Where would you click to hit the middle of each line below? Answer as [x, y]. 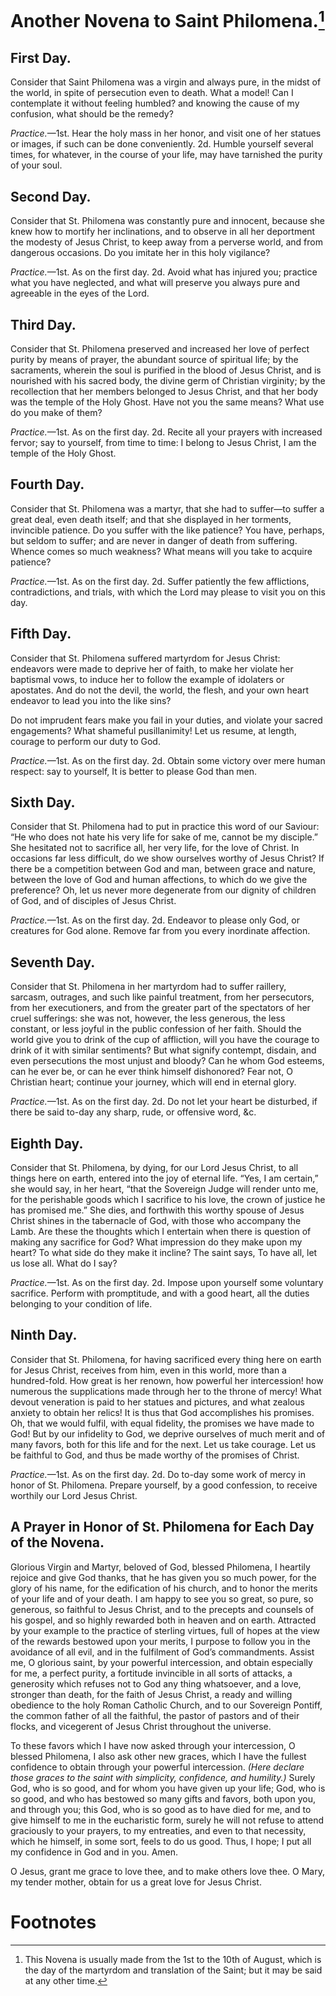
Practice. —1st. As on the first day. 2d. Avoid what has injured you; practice [164, 272]
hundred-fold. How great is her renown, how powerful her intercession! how [167, 1380]
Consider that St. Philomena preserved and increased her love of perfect [160, 348]
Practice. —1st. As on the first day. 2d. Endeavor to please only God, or [155, 920]
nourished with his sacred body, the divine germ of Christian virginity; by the [168, 380]
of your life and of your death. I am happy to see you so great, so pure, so [162, 1598]
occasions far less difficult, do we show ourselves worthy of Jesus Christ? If [167, 858]
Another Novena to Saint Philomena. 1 [167, 19]
